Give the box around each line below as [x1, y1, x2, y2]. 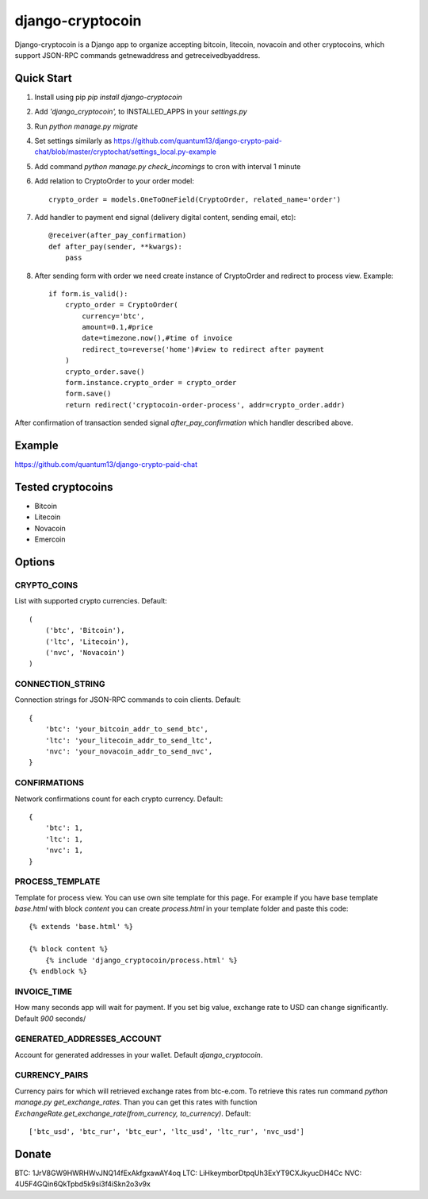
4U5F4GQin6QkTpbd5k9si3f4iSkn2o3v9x [14, 1179, 151, 1189]
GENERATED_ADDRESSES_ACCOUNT [14, 1033, 162, 1044]
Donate [14, 1147, 52, 1161]
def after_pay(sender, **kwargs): [48, 242, 182, 251]
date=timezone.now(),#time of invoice [82, 333, 233, 343]
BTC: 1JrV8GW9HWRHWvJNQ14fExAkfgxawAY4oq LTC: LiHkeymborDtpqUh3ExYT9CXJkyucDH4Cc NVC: [14, 1168, 362, 1178]
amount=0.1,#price [82, 322, 154, 332]
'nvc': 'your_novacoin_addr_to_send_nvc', [44, 747, 213, 756]
